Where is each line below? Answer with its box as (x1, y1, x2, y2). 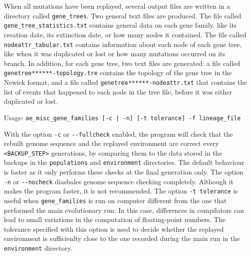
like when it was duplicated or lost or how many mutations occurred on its (4, 48, 226, 59)
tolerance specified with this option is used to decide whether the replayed (4, 224, 224, 234)
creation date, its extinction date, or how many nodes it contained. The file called (4, 29, 247, 39)
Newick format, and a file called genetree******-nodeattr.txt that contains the (4, 77, 247, 87)
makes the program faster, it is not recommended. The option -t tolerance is (4, 186, 238, 196)
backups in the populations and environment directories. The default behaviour (4, 157, 245, 167)
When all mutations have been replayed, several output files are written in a (4, 1, 230, 11)
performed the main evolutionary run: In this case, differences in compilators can (4, 205, 244, 215)
